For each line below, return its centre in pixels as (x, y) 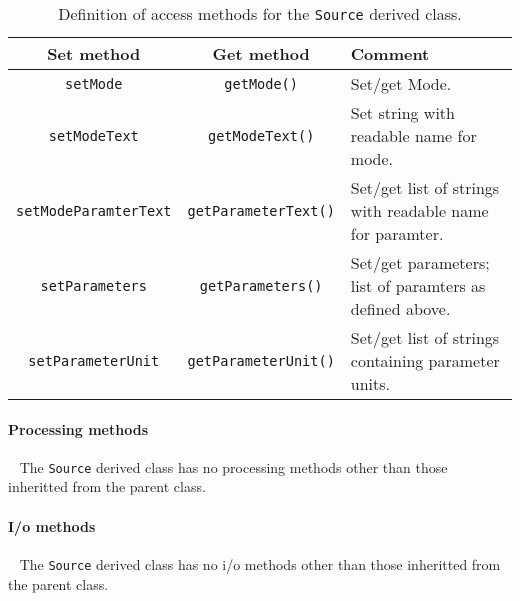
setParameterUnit (94, 360)
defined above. (400, 308)
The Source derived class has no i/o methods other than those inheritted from (260, 563)
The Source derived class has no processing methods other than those (233, 466)
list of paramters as (418, 285)
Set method (94, 53)
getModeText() (261, 135)
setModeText (93, 135)
